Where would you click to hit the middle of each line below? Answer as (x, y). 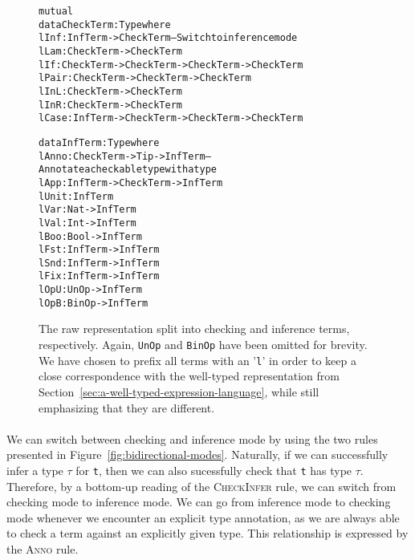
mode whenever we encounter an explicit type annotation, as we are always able (203, 517)
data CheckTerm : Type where (105, 24)
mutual (56, 11)
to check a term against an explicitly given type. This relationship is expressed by (207, 533)
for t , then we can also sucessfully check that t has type (214, 470)
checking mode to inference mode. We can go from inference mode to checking (199, 502)
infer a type (35, 470)
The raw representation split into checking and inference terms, (194, 329)
